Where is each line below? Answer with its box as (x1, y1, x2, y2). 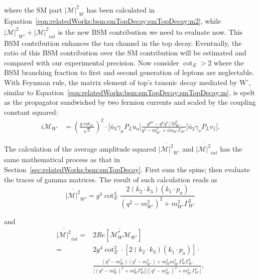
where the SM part (4, 4, 62, 15)
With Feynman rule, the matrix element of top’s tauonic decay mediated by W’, (4, 77, 251, 87)
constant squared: (4, 106, 58, 117)
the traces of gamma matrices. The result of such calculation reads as (4, 174, 217, 184)
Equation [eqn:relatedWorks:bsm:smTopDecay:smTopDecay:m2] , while (4, 15, 221, 26)
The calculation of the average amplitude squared (4, 143, 157, 154)
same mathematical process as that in (4, 154, 120, 165)
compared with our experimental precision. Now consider (4, 57, 179, 67)
